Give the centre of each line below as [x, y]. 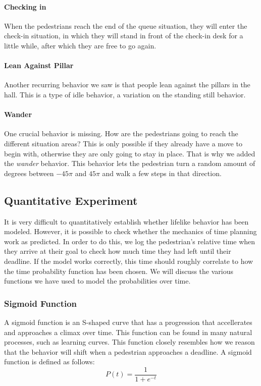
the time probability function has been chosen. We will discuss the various [119, 271]
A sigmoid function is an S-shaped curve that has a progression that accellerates [128, 322]
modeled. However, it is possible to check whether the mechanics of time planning [130, 231]
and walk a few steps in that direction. [162, 173]
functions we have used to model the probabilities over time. [97, 281]
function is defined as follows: [49, 362]
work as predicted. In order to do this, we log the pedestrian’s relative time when [130, 241]
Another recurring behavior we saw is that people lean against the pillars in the [127, 85]
